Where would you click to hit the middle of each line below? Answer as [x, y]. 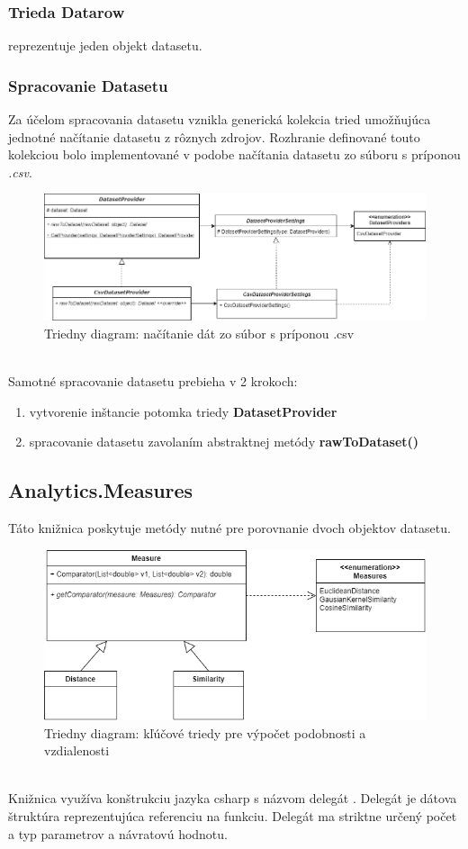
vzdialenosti [77, 750]
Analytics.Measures [101, 490]
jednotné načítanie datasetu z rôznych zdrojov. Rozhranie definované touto [214, 136]
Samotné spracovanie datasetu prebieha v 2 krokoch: [153, 381]
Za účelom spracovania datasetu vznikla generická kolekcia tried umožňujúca [220, 119]
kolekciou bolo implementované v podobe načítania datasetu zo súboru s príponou [234, 154]
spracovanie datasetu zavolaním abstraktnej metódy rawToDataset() [224, 442]
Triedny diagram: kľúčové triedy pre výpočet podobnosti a [205, 732]
